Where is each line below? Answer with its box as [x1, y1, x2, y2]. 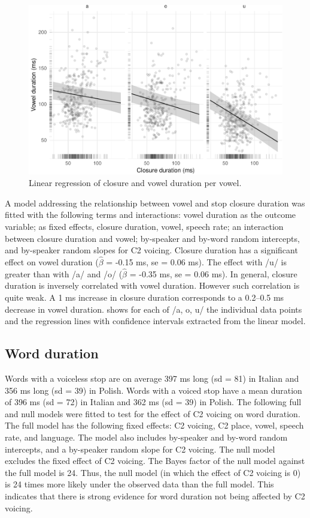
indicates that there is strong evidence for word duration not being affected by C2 [5, 489, 305, 502]
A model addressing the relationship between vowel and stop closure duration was [5, 196, 305, 209]
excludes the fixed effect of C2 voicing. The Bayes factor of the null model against [5, 454, 305, 467]
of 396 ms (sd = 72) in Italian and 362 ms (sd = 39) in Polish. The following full [5, 396, 302, 408]
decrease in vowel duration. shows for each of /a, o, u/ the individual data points [5, 303, 302, 315]
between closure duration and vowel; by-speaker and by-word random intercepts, [5, 232, 300, 244]
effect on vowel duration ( [5, 256, 99, 268]
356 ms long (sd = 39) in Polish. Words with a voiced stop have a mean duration [5, 384, 302, 396]
